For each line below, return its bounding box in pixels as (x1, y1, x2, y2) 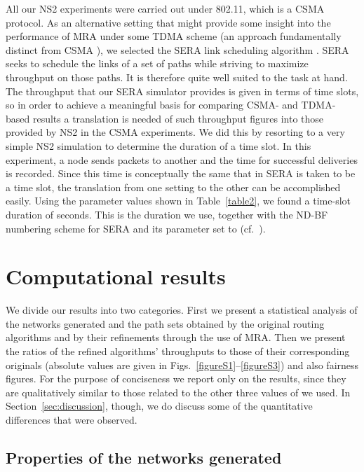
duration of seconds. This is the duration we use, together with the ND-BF (6, 207, 328, 221)
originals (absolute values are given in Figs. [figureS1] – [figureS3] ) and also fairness (6, 357, 359, 372)
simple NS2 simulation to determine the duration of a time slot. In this (6, 138, 311, 153)
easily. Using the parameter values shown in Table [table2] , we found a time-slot (6, 193, 351, 208)
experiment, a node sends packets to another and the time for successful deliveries (6, 152, 358, 167)
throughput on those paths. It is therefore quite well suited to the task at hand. (6, 69, 348, 84)
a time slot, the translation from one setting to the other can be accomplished (6, 179, 341, 194)
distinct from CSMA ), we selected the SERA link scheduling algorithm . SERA (6, 42, 349, 57)
